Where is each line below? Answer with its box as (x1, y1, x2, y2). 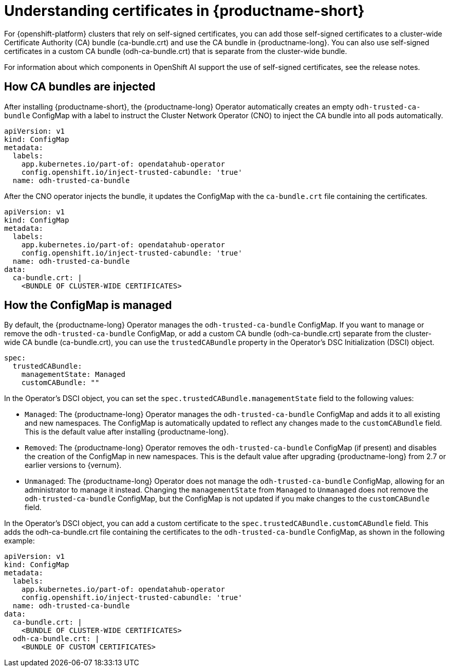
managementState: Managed (21, 370, 126, 379)
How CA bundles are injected (4, 80, 156, 94)
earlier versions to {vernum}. (25, 461, 122, 470)
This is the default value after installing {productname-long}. (25, 427, 229, 437)
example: (4, 536, 35, 546)
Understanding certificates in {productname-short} (4, 2, 365, 20)
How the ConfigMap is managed (4, 299, 172, 312)
